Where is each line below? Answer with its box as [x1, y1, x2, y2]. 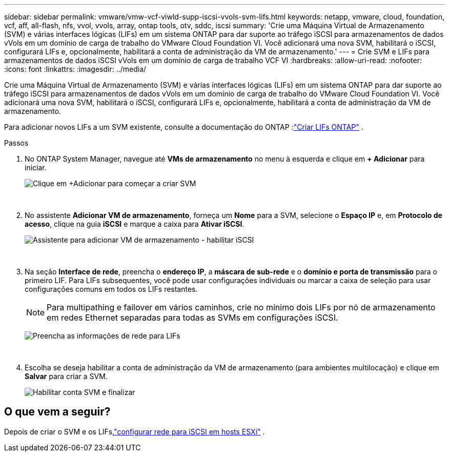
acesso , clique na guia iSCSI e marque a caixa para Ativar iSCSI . [25, 220, 244, 228]
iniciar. [25, 163, 47, 172]
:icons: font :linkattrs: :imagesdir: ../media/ [4, 65, 147, 73]
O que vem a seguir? [4, 405, 111, 419]
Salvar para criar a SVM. [25, 372, 108, 381]
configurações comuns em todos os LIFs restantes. [25, 285, 198, 293]
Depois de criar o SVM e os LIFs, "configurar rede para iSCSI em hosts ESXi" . [4, 427, 265, 436]
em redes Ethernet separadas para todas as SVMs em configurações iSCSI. [47, 312, 338, 323]
